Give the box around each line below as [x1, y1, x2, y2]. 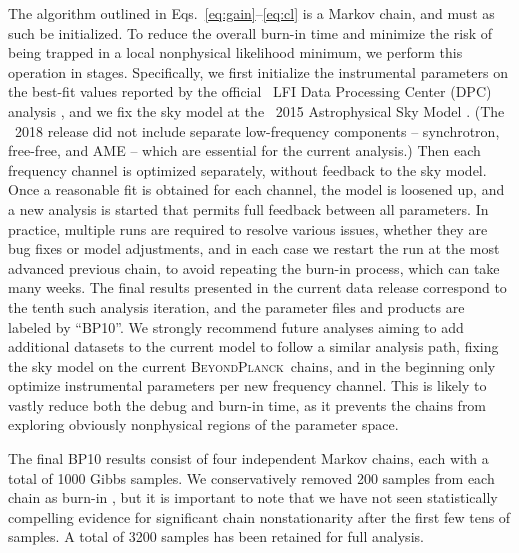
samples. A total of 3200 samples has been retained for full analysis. [8, 526, 424, 547]
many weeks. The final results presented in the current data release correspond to [8, 277, 507, 298]
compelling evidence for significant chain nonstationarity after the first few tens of [8, 506, 511, 527]
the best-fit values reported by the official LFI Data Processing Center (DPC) [8, 81, 492, 102]
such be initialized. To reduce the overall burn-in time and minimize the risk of [8, 22, 493, 43]
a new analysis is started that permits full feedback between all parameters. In [8, 198, 489, 219]
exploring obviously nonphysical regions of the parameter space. [8, 414, 399, 435]
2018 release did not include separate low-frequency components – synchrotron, [14, 120, 500, 141]
